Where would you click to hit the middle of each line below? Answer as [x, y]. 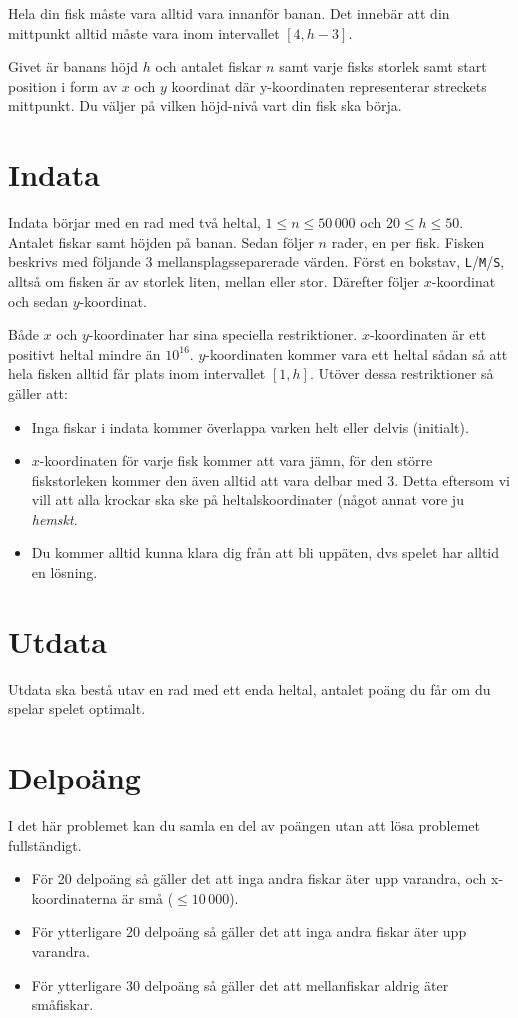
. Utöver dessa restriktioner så [401, 373]
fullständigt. [45, 844]
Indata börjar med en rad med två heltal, [134, 222]
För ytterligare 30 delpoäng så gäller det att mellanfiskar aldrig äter [240, 984]
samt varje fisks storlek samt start [383, 66]
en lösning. [64, 572]
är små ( [147, 897]
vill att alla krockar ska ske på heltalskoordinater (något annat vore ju [247, 499]
